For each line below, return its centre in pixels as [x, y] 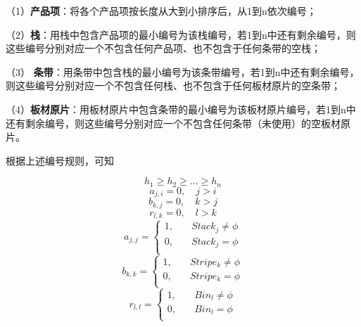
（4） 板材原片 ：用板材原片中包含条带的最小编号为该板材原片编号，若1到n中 [181, 109]
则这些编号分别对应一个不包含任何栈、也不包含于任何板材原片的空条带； [173, 85]
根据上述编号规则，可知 [60, 160]
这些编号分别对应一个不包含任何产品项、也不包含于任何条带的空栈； [163, 48]
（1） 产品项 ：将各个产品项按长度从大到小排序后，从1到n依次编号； [161, 11]
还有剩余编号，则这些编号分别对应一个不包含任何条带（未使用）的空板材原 [178, 123]
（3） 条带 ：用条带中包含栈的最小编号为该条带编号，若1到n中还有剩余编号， [183, 71]
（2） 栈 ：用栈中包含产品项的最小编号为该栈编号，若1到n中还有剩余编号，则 [181, 34]
